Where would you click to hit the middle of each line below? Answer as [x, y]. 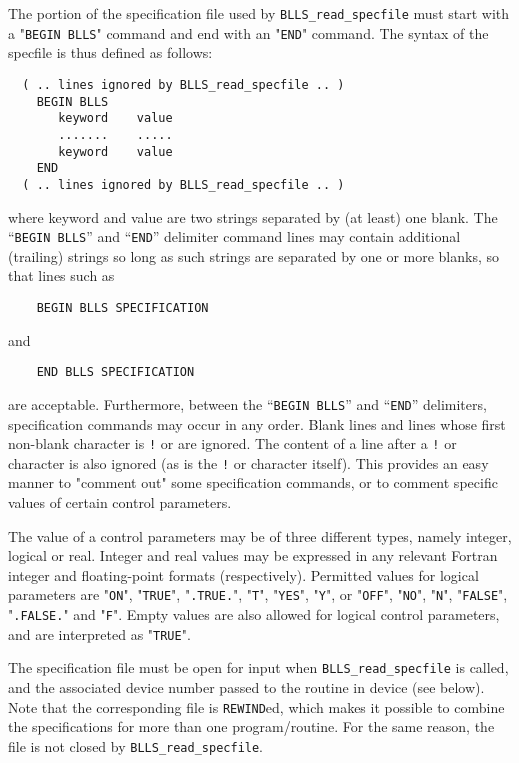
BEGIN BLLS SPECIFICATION [122, 307]
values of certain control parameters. [120, 502]
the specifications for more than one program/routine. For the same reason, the [251, 726]
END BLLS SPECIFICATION [115, 372]
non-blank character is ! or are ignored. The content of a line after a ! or [232, 443]
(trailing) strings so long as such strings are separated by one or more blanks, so [254, 255]
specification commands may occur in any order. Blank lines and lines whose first [257, 423]
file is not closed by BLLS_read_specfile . [136, 745]
